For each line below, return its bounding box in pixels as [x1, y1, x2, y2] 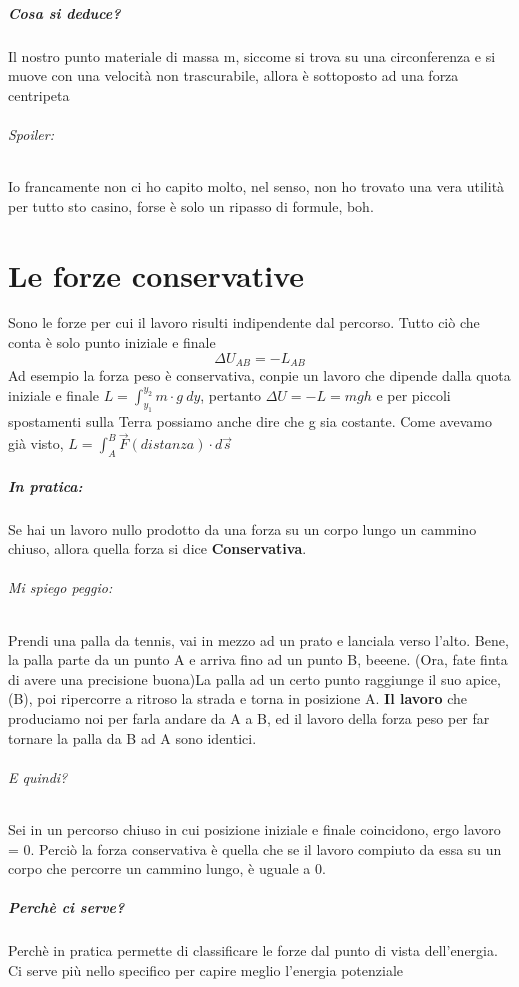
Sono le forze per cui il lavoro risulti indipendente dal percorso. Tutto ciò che [8, 312, 480, 333]
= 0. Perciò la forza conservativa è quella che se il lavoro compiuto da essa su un [8, 838, 502, 859]
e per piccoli [376, 384, 451, 405]
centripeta [8, 84, 70, 105]
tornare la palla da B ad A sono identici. [8, 727, 257, 748]
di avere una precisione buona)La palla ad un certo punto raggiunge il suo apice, [8, 668, 501, 689]
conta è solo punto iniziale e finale [8, 332, 216, 353]
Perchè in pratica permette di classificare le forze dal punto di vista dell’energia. [8, 940, 498, 961]
